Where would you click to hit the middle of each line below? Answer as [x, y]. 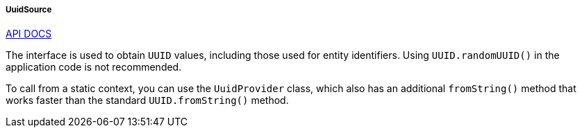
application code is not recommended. [94, 67]
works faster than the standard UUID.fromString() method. [147, 100]
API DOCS [29, 34]
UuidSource [29, 10]
